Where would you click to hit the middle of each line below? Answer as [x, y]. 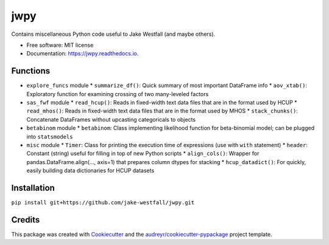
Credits [26, 220]
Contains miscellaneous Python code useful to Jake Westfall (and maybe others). [113, 34]
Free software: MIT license [60, 45]
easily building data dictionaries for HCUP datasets [90, 171]
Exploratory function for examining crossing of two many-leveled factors [118, 94]
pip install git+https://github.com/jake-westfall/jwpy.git [103, 203]
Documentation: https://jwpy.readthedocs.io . [83, 53]
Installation [33, 188]
